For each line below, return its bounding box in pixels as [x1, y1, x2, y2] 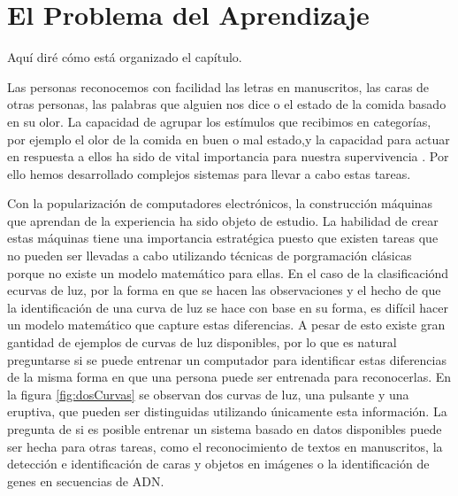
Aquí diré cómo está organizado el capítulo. [7, 48, 242, 66]
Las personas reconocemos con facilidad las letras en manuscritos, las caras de [7, 77, 430, 96]
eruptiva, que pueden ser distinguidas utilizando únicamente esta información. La [7, 402, 447, 421]
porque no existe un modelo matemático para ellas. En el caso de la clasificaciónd [7, 263, 449, 282]
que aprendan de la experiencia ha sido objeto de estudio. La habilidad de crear [7, 211, 439, 229]
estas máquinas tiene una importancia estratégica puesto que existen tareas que [7, 229, 439, 247]
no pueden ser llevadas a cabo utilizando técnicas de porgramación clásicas [7, 246, 412, 265]
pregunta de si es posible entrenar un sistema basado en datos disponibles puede [7, 420, 442, 438]
